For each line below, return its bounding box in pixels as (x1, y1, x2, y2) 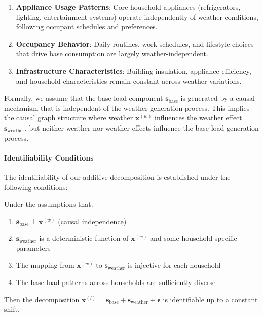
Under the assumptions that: (4, 199, 93, 209)
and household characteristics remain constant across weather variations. (16, 75, 242, 86)
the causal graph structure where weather (4, 112, 133, 123)
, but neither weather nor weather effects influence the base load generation (24, 122, 259, 133)
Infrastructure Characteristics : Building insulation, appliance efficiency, (16, 65, 251, 76)
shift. (4, 304, 20, 314)
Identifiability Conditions (4, 152, 94, 163)
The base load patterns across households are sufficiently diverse (16, 277, 216, 288)
